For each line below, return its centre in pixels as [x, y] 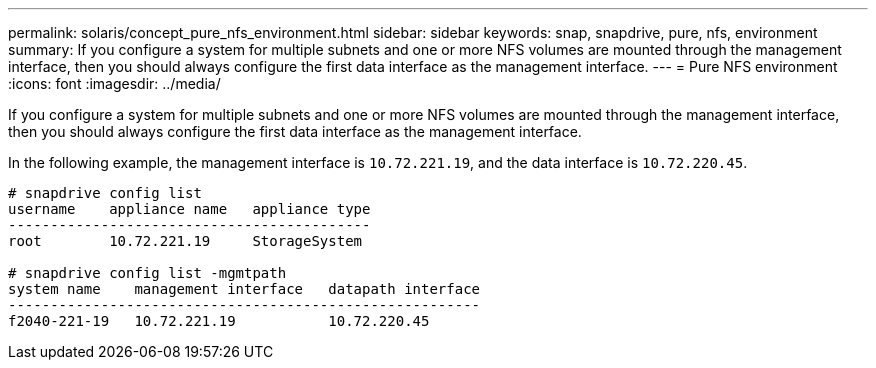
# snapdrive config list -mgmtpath [147, 273]
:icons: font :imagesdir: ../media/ [114, 83]
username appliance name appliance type [189, 209]
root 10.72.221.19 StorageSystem [185, 241]
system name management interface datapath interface [244, 289]
